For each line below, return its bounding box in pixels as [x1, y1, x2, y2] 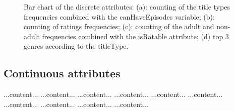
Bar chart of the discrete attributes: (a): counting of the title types [24, 2, 230, 12]
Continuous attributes [4, 65, 121, 81]
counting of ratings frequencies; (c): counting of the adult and [24, 21, 214, 32]
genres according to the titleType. [24, 41, 129, 51]
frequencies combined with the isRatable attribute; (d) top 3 [42, 31, 229, 41]
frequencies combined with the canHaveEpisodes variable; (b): [24, 11, 215, 22]
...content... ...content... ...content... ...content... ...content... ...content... [4, 89, 223, 99]
